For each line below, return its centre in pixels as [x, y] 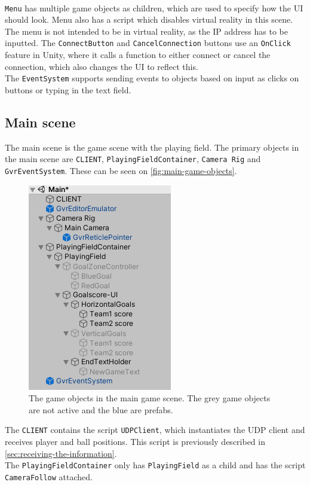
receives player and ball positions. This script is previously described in [135, 442]
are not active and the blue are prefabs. [101, 409]
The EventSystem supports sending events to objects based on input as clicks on [152, 78]
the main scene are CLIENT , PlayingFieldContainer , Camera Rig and [133, 159]
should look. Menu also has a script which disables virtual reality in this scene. [149, 19]
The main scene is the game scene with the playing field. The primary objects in [152, 147]
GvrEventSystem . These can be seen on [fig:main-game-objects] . [121, 170]
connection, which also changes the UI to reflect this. [102, 66]
